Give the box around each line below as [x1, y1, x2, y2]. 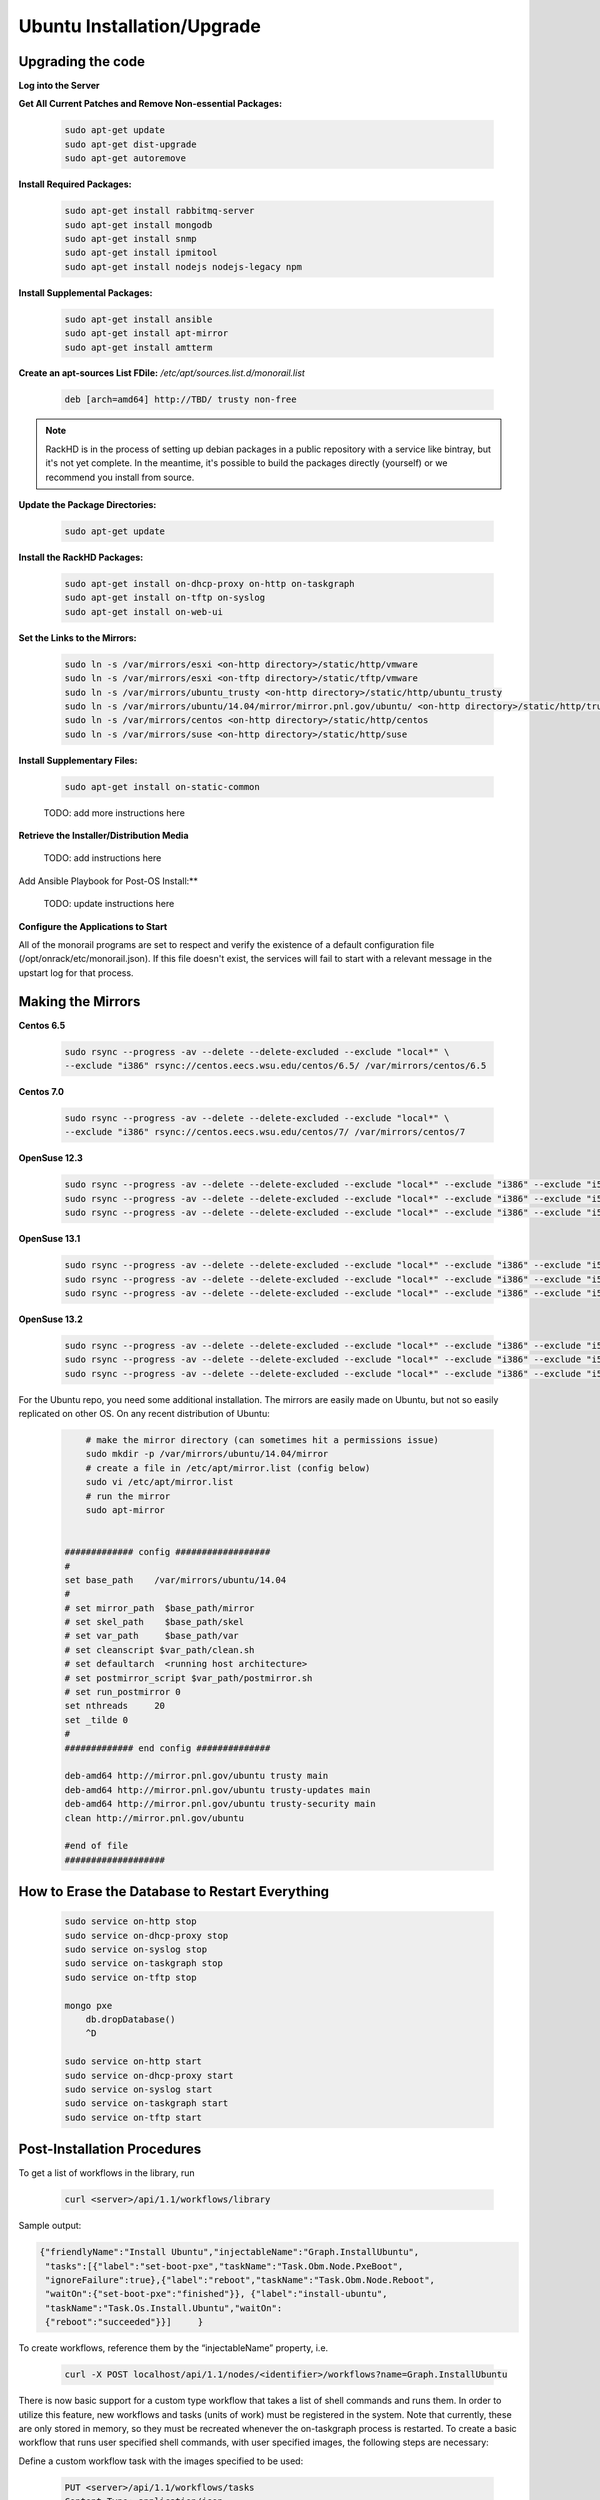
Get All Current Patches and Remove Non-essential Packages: [18, 98, 283, 110]
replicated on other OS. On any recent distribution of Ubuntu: [18, 1408, 270, 1420]
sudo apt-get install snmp [64, 233, 197, 244]
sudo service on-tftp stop [64, 1971, 197, 1983]
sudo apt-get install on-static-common [64, 781, 260, 792]
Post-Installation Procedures [18, 2141, 202, 2158]
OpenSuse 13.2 [18, 1313, 84, 1325]
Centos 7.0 [18, 1086, 65, 1098]
